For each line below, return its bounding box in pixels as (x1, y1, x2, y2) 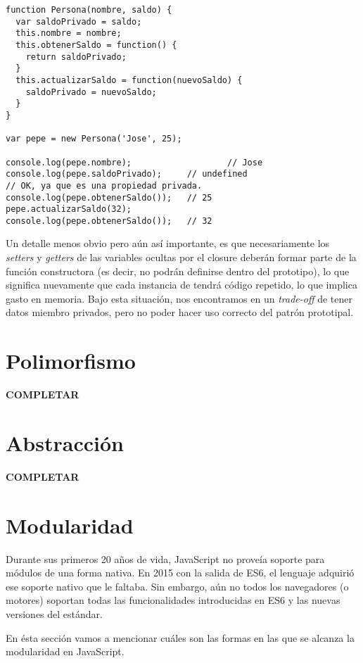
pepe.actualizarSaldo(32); (6, 204, 132, 215)
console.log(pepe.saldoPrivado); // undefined (6, 169, 248, 179)
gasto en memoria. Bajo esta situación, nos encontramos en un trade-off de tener (6, 291, 352, 305)
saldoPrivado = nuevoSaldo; (25, 87, 157, 97)
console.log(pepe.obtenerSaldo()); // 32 (6, 215, 212, 226)
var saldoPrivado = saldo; (15, 16, 142, 27)
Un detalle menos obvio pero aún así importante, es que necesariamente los (6, 236, 330, 251)
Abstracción (6, 428, 124, 457)
